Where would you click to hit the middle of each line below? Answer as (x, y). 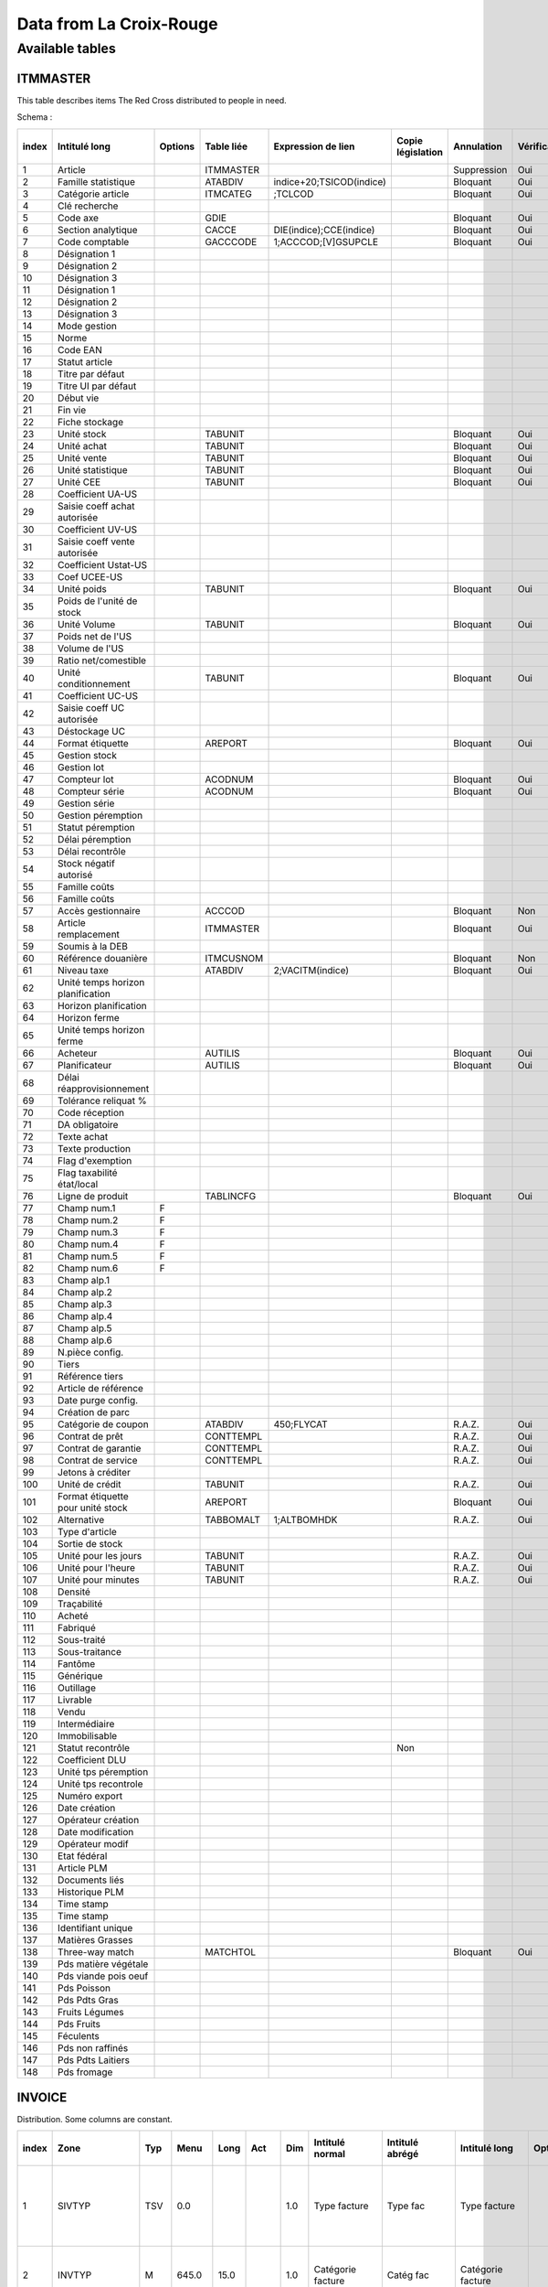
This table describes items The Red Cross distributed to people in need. (152, 100)
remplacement (89, 934)
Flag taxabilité (88, 1173)
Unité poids (82, 588)
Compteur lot (86, 779)
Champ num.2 (88, 1219)
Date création (87, 1808)
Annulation (478, 146)
